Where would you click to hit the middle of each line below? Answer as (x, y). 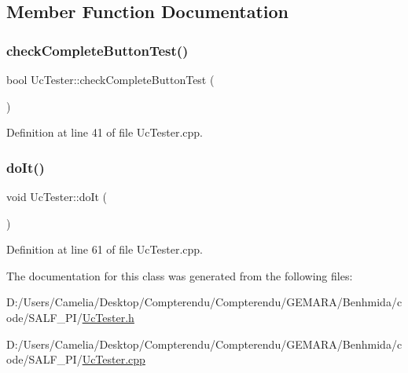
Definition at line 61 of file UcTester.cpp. (105, 249)
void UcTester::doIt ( (57, 196)
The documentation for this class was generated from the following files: (180, 275)
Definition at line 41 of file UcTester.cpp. (105, 132)
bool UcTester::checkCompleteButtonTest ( (110, 79)
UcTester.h (108, 317)
